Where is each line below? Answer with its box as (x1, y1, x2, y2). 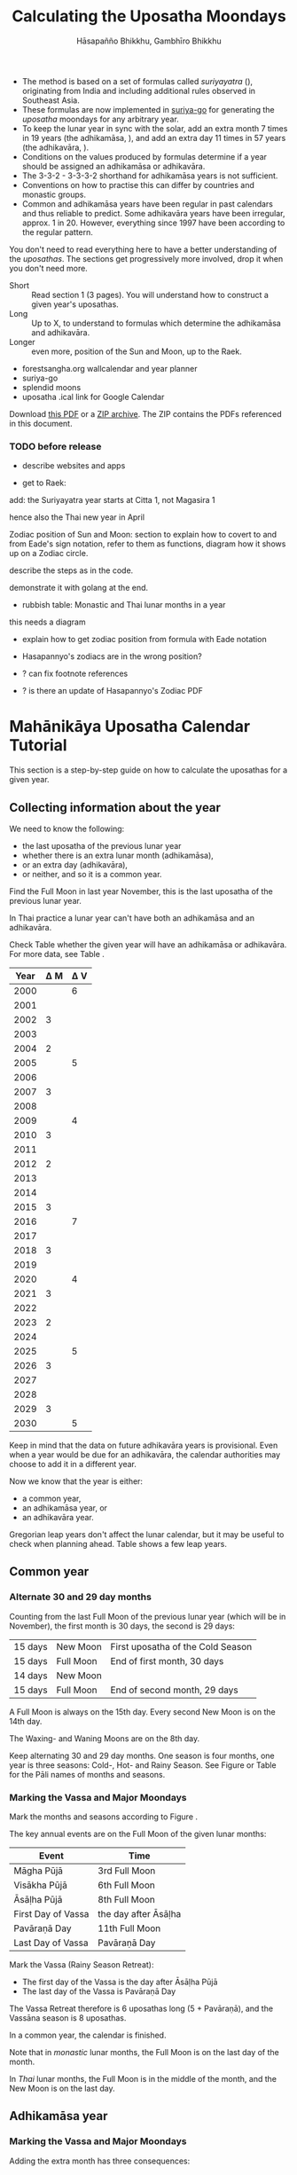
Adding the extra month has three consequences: (9, 2155, 191, 2166)
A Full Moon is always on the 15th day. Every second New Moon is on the (9, 1706, 277, 1717)
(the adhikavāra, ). (21, 142, 90, 153)
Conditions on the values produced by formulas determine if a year (21, 151, 268, 161)
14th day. (9, 1716, 43, 1726)
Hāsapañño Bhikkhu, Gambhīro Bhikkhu (76, 35, 222, 46)
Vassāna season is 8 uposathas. (9, 2012, 127, 2023)
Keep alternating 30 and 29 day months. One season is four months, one (9, 1750, 275, 1761)
